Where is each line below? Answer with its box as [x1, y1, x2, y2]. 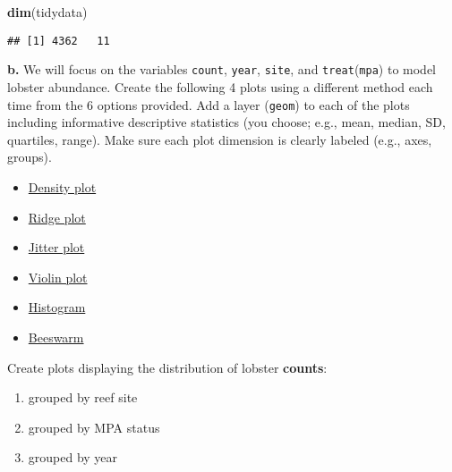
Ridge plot [28, 207, 86, 226]
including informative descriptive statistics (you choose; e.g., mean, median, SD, [7, 113, 446, 131]
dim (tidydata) [7, 3, 88, 21]
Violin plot [28, 267, 88, 286]
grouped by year [28, 448, 118, 467]
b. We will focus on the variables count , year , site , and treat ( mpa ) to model [7, 60, 437, 79]
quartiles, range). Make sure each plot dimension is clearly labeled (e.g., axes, [7, 130, 432, 148]
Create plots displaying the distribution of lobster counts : [7, 358, 328, 376]
